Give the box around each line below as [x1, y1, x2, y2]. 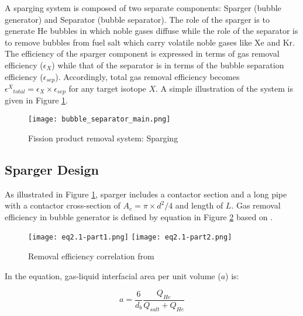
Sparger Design [5, 160, 99, 178]
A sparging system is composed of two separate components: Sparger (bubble [5, 2, 281, 13]
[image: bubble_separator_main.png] [28, 115, 171, 124]
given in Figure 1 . [5, 94, 68, 106]
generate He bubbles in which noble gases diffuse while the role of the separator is [5, 25, 298, 37]
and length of [175, 199, 223, 211]
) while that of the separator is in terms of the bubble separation [51, 58, 284, 71]
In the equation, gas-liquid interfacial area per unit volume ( [5, 269, 221, 282]
